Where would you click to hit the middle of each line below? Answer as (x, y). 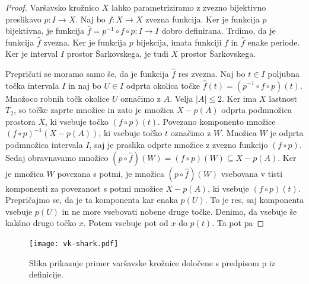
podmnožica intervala (44, 144)
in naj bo (85, 85)
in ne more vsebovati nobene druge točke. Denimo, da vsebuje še (179, 211)
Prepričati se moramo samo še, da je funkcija (87, 73)
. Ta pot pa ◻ (238, 223)
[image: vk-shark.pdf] (74, 243)
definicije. (46, 274)
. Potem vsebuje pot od (126, 223)
